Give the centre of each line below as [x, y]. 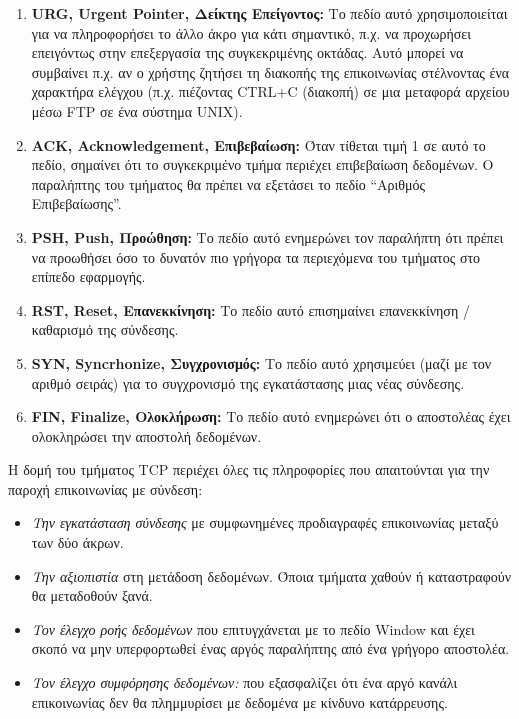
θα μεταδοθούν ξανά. [92, 595]
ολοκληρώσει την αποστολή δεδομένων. [146, 435]
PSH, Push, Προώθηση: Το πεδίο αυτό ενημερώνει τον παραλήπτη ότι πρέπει [267, 236]
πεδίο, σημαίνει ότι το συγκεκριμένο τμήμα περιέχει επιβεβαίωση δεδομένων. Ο [262, 164]
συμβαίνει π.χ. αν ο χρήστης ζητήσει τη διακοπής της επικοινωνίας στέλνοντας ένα [270, 71]
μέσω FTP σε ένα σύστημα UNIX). [137, 110]
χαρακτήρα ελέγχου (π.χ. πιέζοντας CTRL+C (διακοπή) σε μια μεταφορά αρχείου [270, 91]
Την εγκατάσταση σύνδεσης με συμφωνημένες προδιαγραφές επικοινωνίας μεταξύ [265, 522]
